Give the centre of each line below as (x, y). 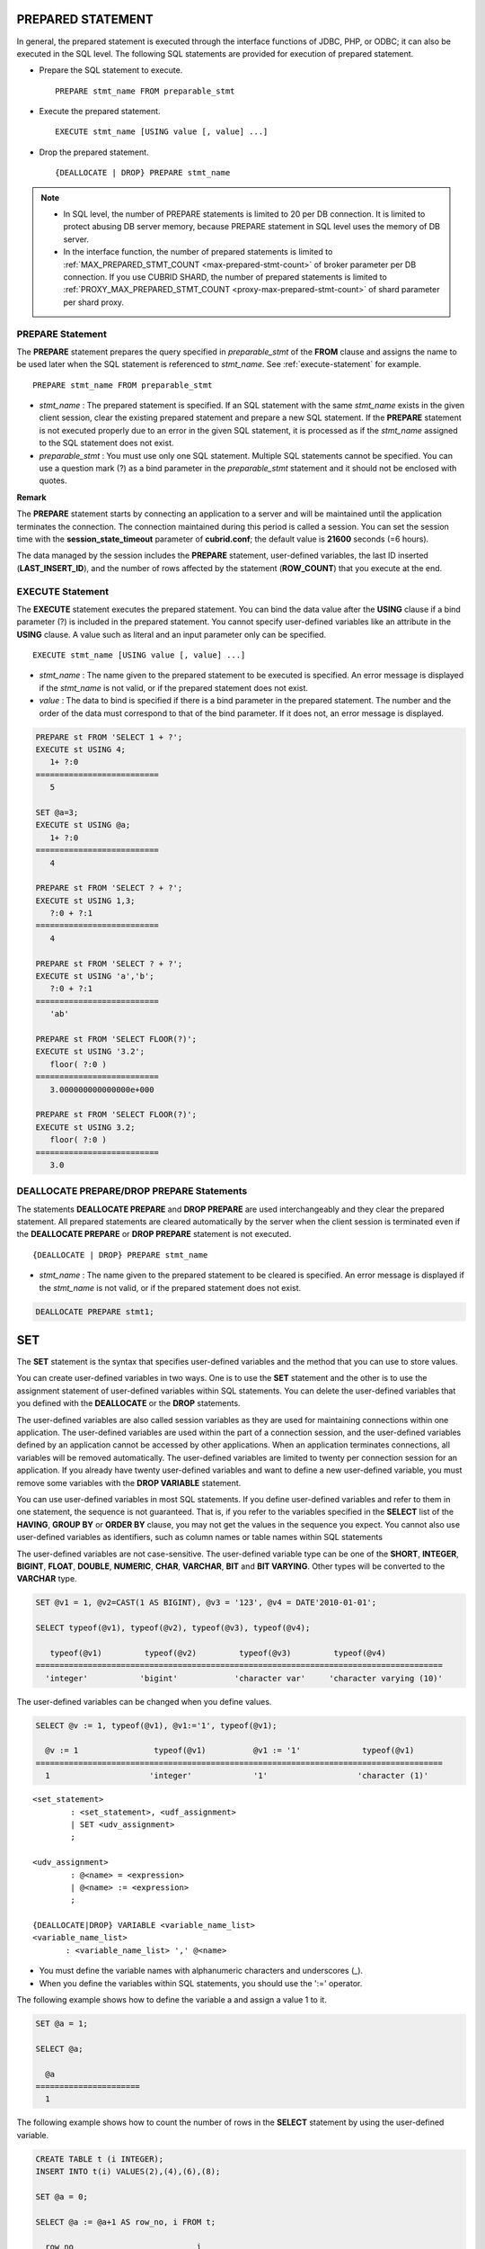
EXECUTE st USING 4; (80, 750)
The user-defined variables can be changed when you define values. (144, 1701)
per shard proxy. (94, 302)
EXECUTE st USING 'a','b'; (95, 977)
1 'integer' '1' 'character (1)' (237, 1776)
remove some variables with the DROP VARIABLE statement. (129, 1483)
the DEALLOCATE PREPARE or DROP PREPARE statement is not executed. (154, 1234)
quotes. (53, 480)
